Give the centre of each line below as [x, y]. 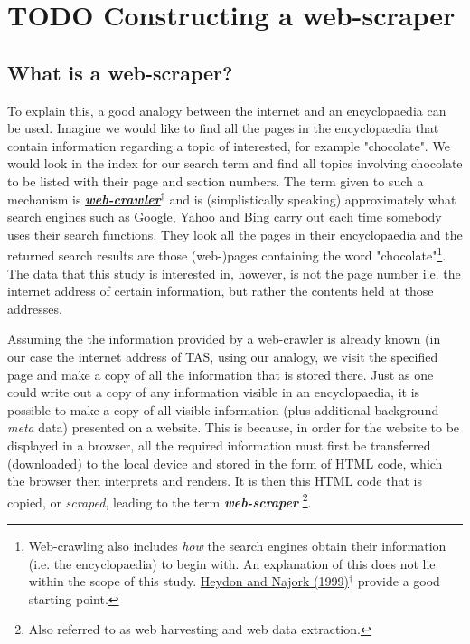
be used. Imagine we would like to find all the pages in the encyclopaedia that [223, 128]
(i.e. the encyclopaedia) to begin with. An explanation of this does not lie [232, 563]
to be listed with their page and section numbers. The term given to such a [216, 180]
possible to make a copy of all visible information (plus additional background [223, 409]
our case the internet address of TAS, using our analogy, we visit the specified [223, 356]
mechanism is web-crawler [84, 199]
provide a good [399, 581]
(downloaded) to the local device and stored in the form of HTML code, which [225, 463]
